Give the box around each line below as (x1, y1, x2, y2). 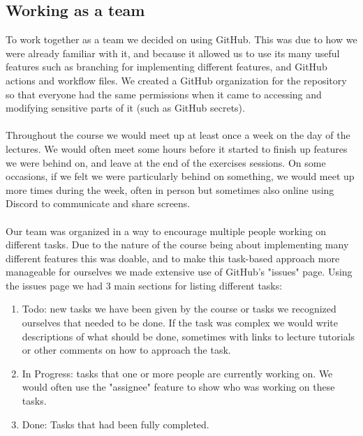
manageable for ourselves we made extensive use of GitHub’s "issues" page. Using (6, 264, 353, 279)
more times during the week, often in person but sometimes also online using (6, 182, 334, 197)
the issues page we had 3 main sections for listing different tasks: (6, 278, 283, 292)
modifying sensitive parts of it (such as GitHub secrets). (6, 100, 245, 115)
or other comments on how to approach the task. (22, 343, 231, 357)
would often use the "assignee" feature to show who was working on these (22, 379, 335, 394)
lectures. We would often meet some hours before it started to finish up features (6, 141, 348, 156)
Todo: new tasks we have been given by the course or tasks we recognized (22, 301, 336, 316)
